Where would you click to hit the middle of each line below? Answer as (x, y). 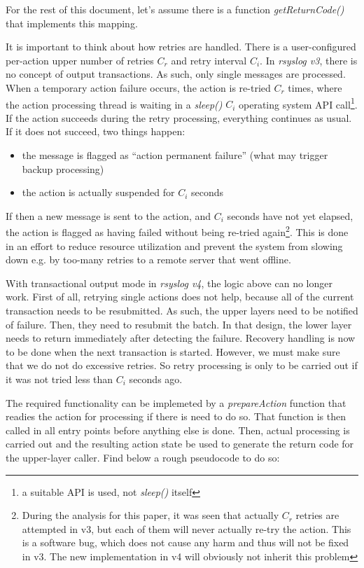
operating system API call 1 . (298, 103)
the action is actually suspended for (98, 192)
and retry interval (209, 60)
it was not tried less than (59, 379)
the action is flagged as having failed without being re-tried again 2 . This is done (177, 231)
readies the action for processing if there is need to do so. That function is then (176, 416)
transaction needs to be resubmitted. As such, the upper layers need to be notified (182, 310)
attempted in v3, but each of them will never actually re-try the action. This (187, 528)
